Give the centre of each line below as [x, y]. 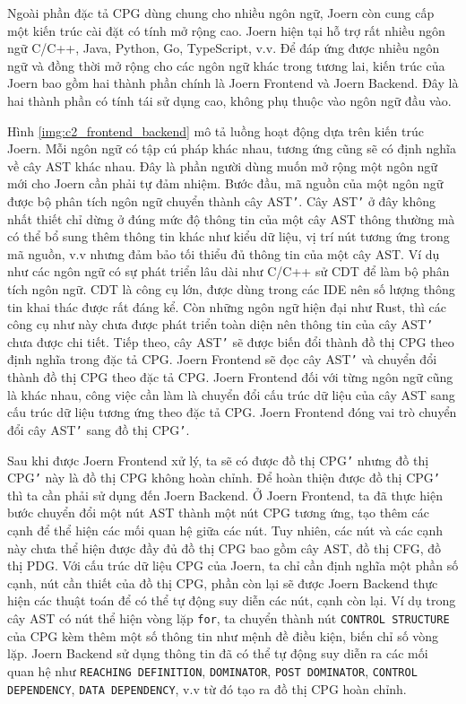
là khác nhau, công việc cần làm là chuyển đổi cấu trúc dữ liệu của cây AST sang [231, 394]
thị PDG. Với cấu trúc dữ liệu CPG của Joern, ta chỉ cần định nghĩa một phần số [233, 565]
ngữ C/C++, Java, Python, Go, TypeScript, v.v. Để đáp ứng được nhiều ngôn [224, 48]
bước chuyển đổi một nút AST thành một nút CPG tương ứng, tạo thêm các [218, 513]
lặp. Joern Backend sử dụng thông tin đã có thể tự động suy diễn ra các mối [218, 653]
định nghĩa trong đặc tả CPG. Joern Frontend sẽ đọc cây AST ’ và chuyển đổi [222, 359]
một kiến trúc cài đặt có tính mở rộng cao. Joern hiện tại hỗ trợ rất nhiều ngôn [226, 30]
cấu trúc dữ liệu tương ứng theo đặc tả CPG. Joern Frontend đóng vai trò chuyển [232, 412]
